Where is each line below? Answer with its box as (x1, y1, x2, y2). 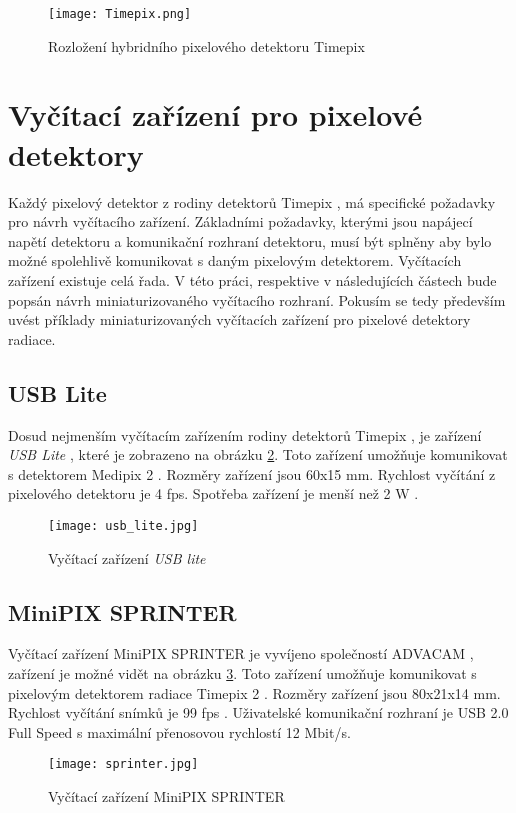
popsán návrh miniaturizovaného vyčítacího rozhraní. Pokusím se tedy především (8, 289, 506, 310)
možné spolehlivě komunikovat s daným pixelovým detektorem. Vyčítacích (8, 250, 462, 271)
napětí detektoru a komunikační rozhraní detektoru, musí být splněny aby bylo (8, 230, 492, 251)
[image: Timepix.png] (48, 7, 192, 21)
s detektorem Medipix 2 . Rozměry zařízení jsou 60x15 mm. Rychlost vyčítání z (8, 463, 496, 484)
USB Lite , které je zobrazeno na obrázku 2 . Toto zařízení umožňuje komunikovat (8, 444, 508, 465)
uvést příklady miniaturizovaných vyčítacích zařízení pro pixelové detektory (8, 309, 471, 330)
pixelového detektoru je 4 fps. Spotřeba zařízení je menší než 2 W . (8, 483, 419, 504)
